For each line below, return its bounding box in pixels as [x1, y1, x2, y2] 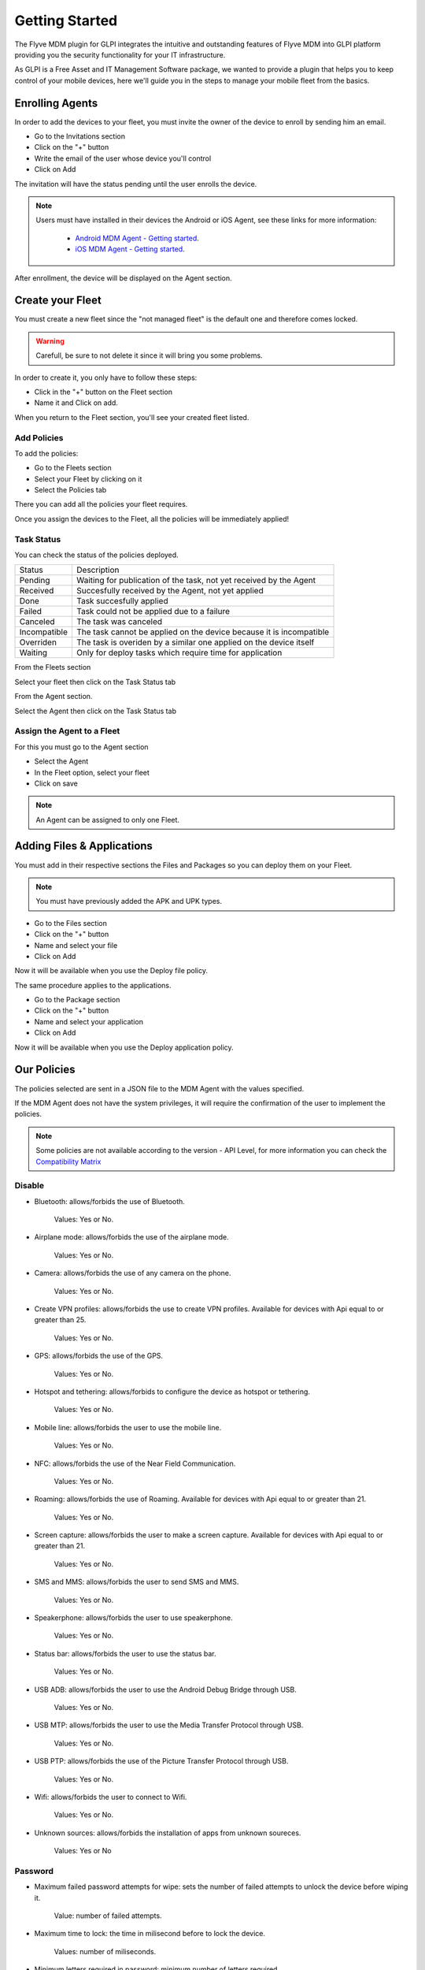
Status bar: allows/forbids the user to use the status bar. [34, 1648, 216, 1658]
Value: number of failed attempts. [54, 1911, 162, 1920]
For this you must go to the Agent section [14, 742, 149, 752]
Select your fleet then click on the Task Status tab [14, 677, 176, 686]
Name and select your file [34, 940, 118, 950]
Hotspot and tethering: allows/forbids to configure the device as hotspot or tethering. [34, 1387, 311, 1396]
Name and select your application [34, 1017, 143, 1026]
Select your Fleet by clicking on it [34, 474, 142, 484]
